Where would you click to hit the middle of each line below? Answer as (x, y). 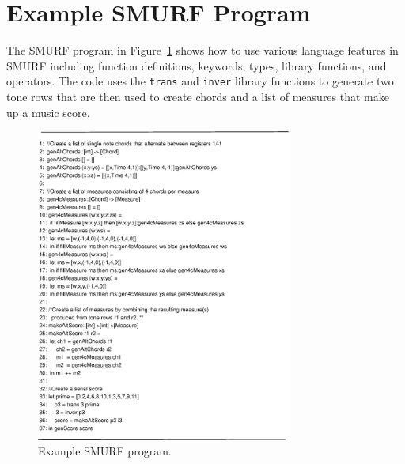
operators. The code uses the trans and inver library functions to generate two (200, 81)
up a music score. (48, 112)
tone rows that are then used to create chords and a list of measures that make (198, 96)
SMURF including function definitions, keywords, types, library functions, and (197, 65)
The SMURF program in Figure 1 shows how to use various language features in (202, 50)
